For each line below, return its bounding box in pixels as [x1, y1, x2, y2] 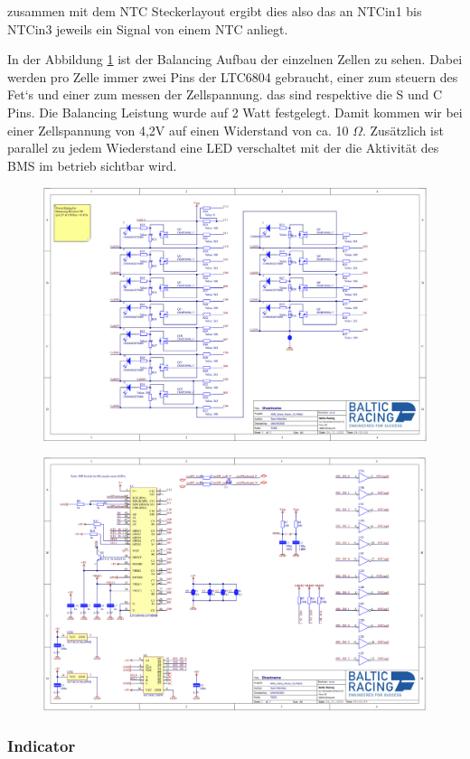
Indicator [7, 735, 76, 757]
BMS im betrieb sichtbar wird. [7, 155, 177, 174]
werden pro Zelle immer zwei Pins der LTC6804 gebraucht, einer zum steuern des [7, 67, 458, 86]
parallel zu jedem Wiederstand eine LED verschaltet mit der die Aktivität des [7, 138, 439, 157]
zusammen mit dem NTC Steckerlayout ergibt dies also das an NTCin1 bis [7, 2, 422, 20]
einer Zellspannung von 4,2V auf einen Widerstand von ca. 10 [7, 120, 349, 139]
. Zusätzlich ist [362, 120, 444, 139]
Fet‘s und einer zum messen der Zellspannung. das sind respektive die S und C [7, 85, 443, 104]
